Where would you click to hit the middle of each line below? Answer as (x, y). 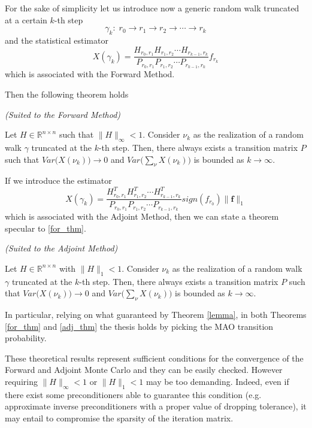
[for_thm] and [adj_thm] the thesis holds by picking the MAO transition (139, 326)
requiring (21, 382)
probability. (26, 338)
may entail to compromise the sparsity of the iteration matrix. (119, 418)
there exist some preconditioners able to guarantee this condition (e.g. (133, 394)
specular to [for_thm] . (46, 228)
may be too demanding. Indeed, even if (217, 382)
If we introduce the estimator (58, 180)
